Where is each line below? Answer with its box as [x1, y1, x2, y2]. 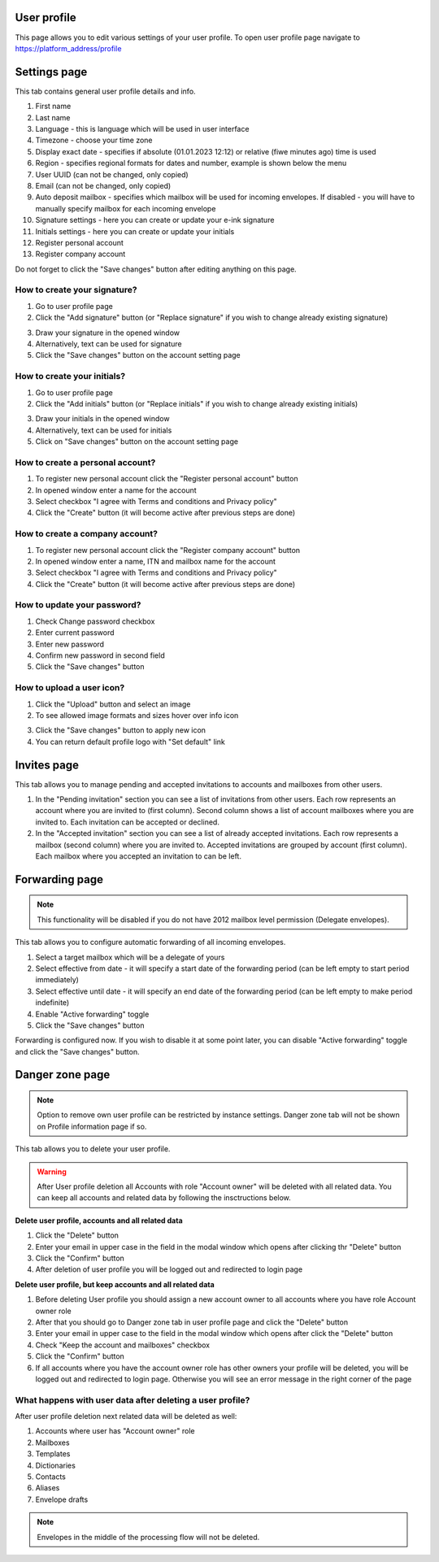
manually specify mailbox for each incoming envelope [35, 203, 216, 213]
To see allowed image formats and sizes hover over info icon [35, 710, 239, 720]
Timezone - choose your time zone [35, 135, 154, 146]
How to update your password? [15, 599, 141, 611]
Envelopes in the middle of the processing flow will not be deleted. [37, 1532, 260, 1542]
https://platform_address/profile [15, 43, 122, 53]
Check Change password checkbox [35, 616, 155, 626]
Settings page [15, 65, 88, 79]
